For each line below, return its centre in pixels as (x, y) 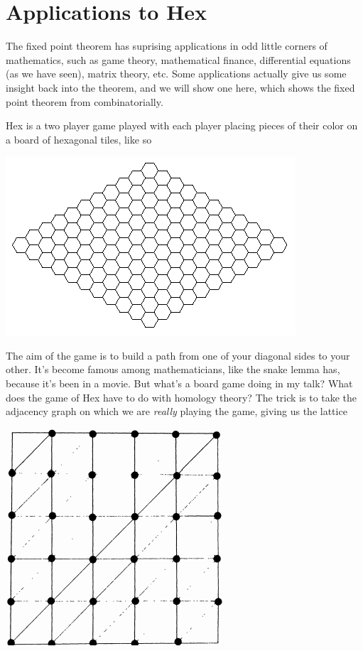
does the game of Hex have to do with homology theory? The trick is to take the (181, 397)
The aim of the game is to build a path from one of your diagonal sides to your (178, 355)
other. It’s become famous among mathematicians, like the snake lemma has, (173, 369)
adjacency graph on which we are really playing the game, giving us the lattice (177, 411)
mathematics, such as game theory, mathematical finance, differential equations (178, 59)
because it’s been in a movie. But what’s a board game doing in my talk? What (179, 383)
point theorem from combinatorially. (85, 101)
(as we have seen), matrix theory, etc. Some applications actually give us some (176, 74)
